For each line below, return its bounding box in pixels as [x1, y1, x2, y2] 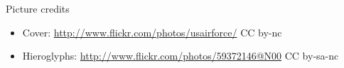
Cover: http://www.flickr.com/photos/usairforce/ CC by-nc [22, 25, 282, 39]
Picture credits [6, 1, 70, 15]
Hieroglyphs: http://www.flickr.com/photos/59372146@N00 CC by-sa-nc [22, 48, 339, 63]
